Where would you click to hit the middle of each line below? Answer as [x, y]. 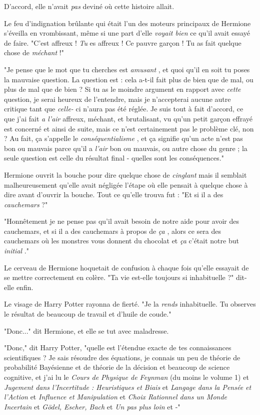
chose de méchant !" [34, 52]
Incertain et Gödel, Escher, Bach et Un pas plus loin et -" [92, 406]
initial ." [16, 251]
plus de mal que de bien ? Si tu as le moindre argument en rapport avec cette [122, 89]
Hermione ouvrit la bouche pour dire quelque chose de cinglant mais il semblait [125, 174]
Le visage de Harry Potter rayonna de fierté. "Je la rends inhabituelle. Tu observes [130, 304]
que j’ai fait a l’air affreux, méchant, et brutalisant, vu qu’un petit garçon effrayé [128, 118]
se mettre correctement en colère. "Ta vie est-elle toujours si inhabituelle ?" [119, 277]
